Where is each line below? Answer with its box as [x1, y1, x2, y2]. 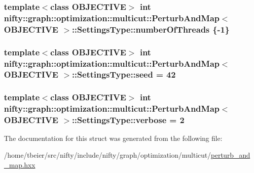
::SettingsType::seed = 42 [72, 68, 176, 81]
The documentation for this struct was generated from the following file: [4, 133, 222, 143]
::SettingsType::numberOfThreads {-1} [72, 23, 230, 35]
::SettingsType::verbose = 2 [72, 114, 184, 126]
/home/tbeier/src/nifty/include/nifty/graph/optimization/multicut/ [4, 150, 211, 160]
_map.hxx [4, 159, 36, 170]
